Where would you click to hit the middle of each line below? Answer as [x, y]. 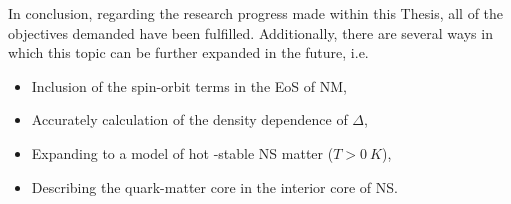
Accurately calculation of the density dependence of [189, 119]
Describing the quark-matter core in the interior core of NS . [214, 186]
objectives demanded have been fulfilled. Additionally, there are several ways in [250, 32]
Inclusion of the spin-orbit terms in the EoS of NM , [189, 85]
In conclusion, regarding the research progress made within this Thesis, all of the [256, 13]
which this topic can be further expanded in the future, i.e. [188, 52]
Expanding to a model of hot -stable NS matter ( [182, 152]
